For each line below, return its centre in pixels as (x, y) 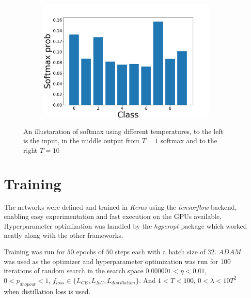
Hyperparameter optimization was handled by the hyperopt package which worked (125, 225)
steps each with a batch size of (160, 251)
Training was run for (34, 251)
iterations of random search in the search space (74, 271)
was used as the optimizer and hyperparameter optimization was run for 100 (117, 261)
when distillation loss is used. (47, 291)
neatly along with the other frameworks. (63, 235)
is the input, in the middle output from (82, 141)
